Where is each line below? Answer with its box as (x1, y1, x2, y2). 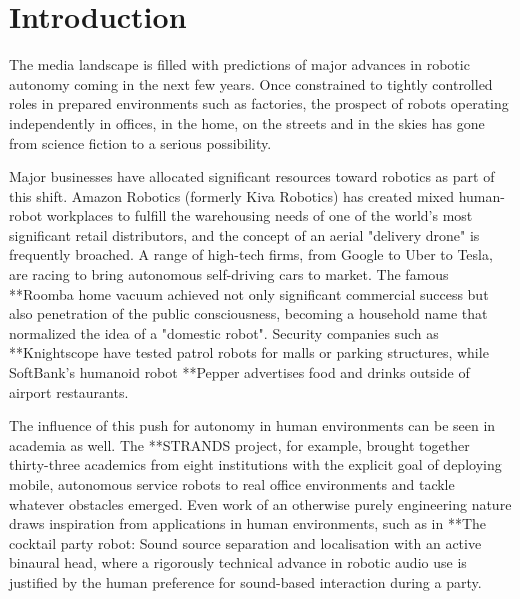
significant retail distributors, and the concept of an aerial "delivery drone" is (9, 224, 480, 245)
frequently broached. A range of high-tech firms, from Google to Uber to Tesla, (9, 244, 493, 265)
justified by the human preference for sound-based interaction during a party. (9, 571, 482, 592)
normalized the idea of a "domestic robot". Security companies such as (9, 322, 439, 343)
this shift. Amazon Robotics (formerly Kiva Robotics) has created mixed (9, 185, 454, 206)
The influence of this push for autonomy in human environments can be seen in (9, 415, 496, 436)
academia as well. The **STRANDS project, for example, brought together (9, 434, 470, 455)
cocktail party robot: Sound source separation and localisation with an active (9, 532, 482, 553)
